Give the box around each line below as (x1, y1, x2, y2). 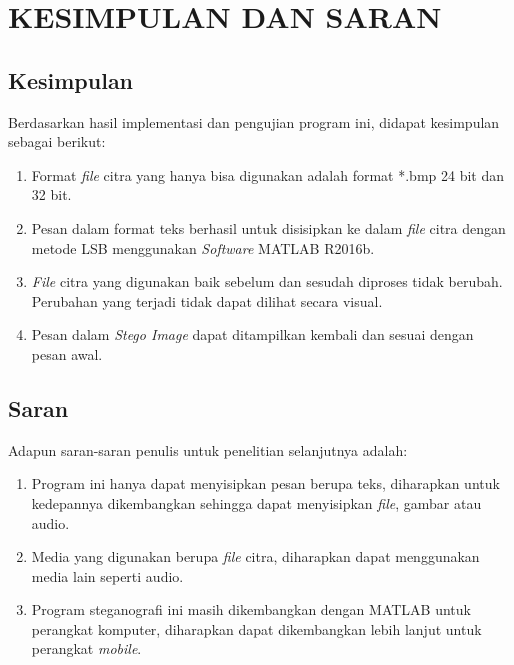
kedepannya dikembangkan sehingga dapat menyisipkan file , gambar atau (31, 492, 482, 513)
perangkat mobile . (31, 638, 142, 659)
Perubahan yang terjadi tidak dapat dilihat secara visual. (31, 290, 383, 311)
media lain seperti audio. (31, 565, 184, 586)
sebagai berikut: (8, 131, 106, 152)
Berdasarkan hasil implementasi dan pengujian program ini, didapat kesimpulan (8, 111, 500, 132)
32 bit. (31, 184, 72, 205)
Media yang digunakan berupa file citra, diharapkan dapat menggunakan (31, 546, 480, 567)
